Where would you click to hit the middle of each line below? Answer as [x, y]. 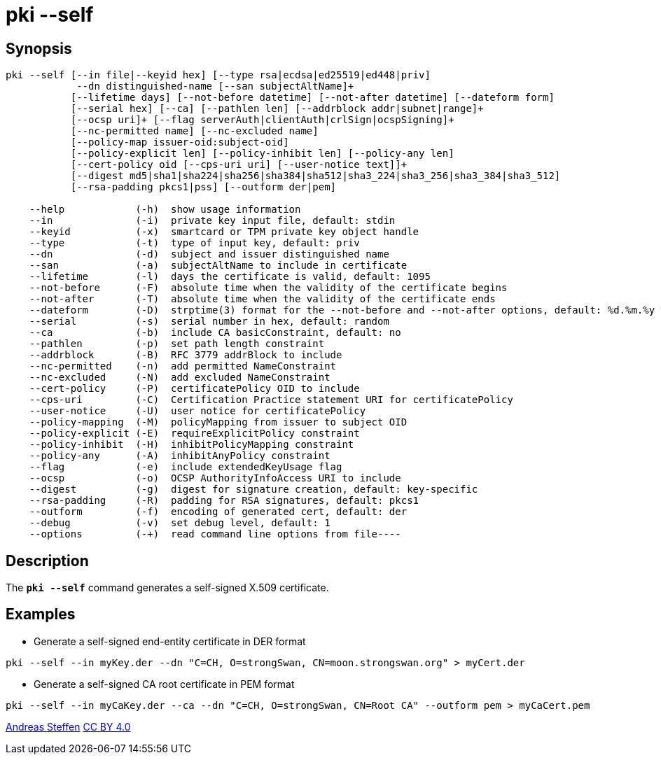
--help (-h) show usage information [165, 210]
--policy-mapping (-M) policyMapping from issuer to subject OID [218, 422]
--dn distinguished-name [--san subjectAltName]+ [215, 86]
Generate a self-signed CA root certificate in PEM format [164, 684]
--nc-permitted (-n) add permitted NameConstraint [183, 366]
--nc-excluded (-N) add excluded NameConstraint [180, 378]
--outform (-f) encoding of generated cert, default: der [218, 512]
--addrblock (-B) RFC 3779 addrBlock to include [186, 355]
